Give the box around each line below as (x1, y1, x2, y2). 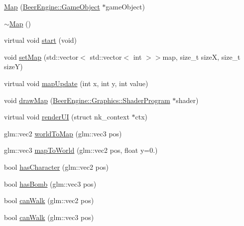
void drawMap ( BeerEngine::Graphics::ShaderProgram (4, 95, 170, 105)
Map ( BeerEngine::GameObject (4, 1, 100, 11)
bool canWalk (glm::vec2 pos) (4, 195, 94, 206)
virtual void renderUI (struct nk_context (4, 112, 129, 122)
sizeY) (4, 61, 23, 72)
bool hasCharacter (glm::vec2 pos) (4, 161, 109, 172)
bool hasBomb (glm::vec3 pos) (4, 178, 97, 189)
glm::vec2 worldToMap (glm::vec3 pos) (4, 128, 122, 138)
